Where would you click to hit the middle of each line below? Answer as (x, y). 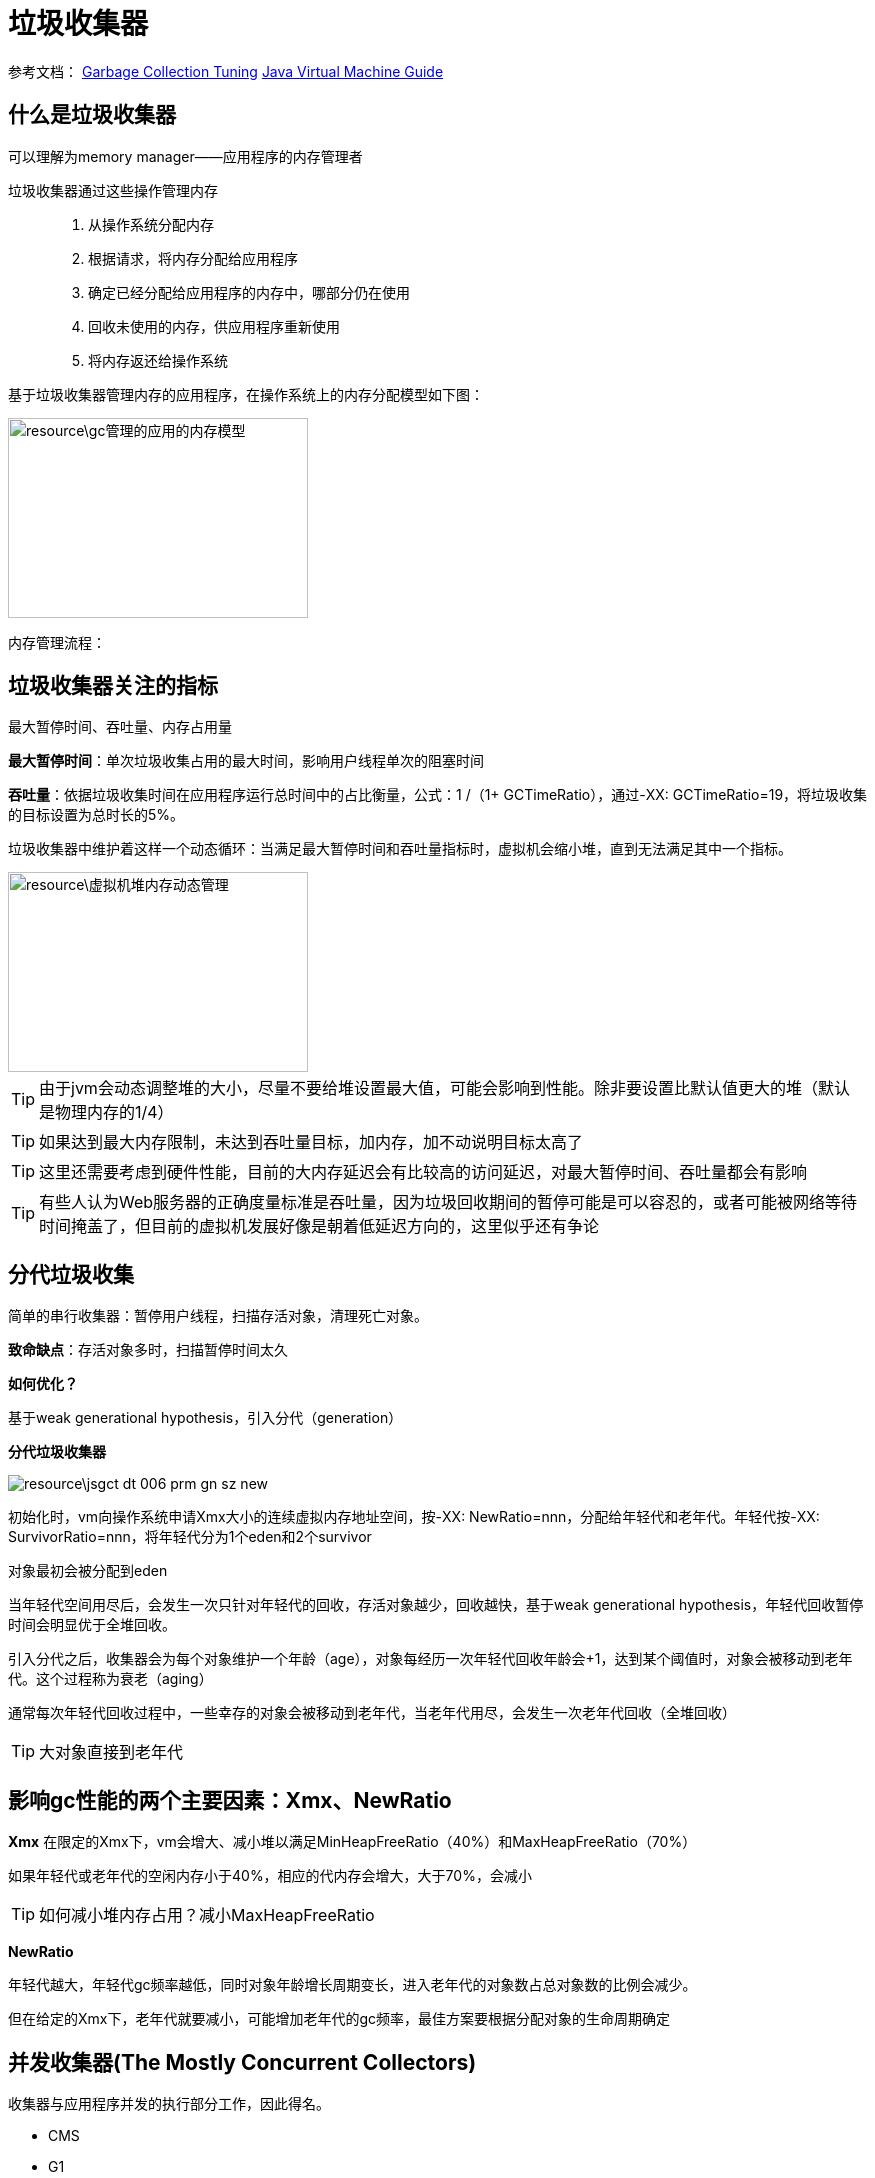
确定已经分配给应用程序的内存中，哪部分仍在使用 (249, 292)
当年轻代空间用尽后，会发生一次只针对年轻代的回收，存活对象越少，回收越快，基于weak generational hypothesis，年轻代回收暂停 (436, 1605)
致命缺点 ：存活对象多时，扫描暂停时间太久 (148, 1350)
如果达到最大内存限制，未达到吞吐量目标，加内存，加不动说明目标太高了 (311, 1142)
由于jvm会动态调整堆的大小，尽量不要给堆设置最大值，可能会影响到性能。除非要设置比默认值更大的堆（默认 (444, 1088)
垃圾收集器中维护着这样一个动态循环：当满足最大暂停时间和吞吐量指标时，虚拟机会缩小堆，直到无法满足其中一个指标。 (400, 849)
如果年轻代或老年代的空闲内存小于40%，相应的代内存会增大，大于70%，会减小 (270, 1876)
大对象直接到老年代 (111, 1752)
